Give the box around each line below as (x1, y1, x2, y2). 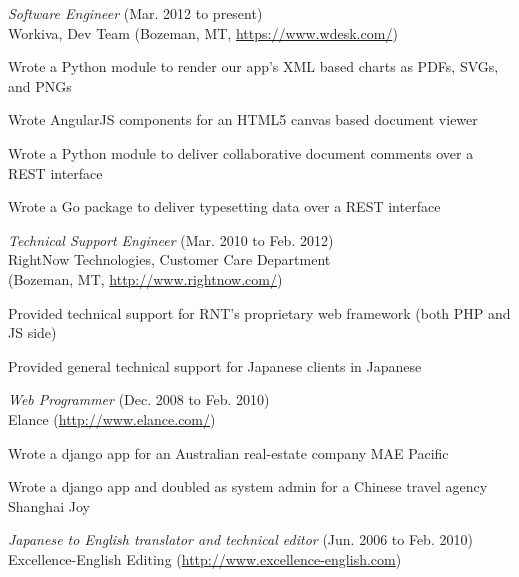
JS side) (8, 322, 57, 343)
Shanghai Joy (8, 495, 90, 516)
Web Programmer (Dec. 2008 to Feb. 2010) (8, 389, 270, 410)
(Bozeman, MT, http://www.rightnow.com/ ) (8, 268, 283, 289)
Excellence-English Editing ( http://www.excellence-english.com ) (8, 548, 402, 569)
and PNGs (8, 75, 72, 96)
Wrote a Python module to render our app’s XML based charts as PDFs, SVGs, (8, 56, 499, 77)
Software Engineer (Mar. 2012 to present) (8, 3, 263, 23)
